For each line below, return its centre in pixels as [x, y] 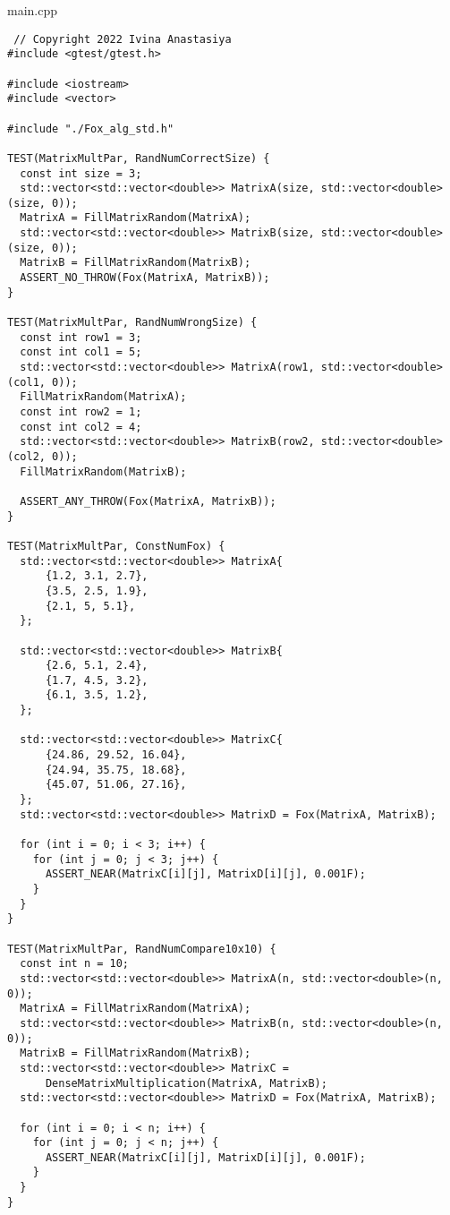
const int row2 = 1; [81, 412]
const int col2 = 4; [81, 427]
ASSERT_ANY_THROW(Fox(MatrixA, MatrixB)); [148, 501]
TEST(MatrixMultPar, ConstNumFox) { [116, 546]
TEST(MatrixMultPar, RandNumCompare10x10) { [142, 949]
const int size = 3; [81, 173]
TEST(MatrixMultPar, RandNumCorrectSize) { [139, 158]
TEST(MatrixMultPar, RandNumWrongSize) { [132, 323]
